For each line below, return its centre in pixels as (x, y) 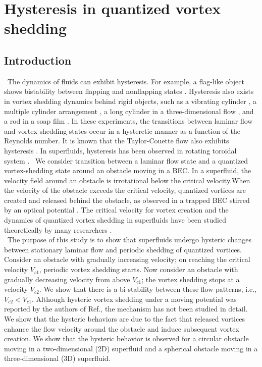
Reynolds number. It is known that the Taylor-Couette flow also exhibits (117, 141)
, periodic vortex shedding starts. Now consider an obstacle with (139, 269)
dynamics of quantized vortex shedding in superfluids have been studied (115, 220)
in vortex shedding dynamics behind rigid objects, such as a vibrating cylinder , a (130, 101)
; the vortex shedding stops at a (191, 279)
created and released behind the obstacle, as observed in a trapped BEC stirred (127, 200)
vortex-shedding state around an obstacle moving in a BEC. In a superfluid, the (128, 170)
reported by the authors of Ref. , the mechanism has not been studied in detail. (126, 309)
